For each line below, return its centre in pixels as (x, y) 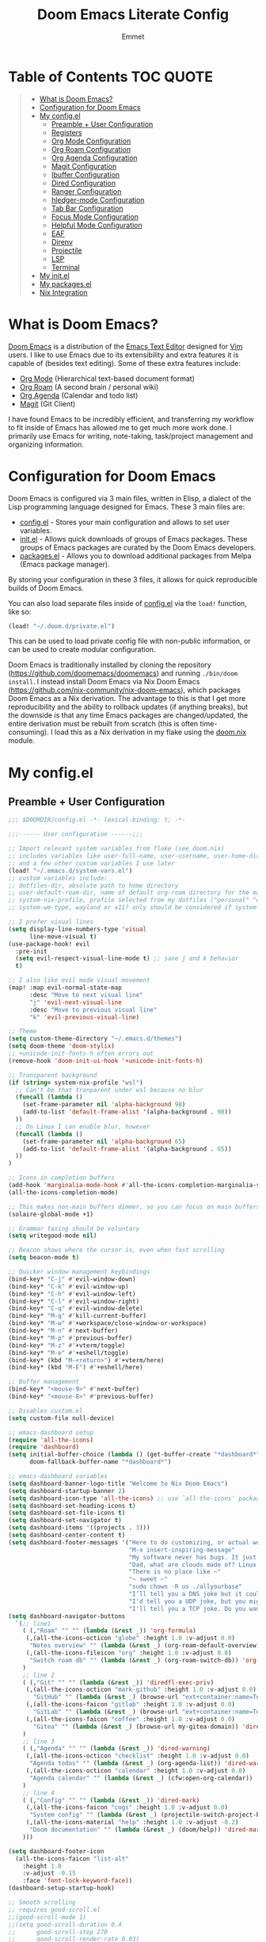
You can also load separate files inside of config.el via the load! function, (127, 603)
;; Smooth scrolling (42, 1902)
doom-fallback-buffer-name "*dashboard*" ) (100, 1462)
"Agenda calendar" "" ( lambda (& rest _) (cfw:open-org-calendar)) (141, 1778)
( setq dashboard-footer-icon (56, 1851)
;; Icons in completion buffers (61, 1178)
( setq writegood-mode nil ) (53, 1236)
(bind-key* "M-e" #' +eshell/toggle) (68, 1353)
